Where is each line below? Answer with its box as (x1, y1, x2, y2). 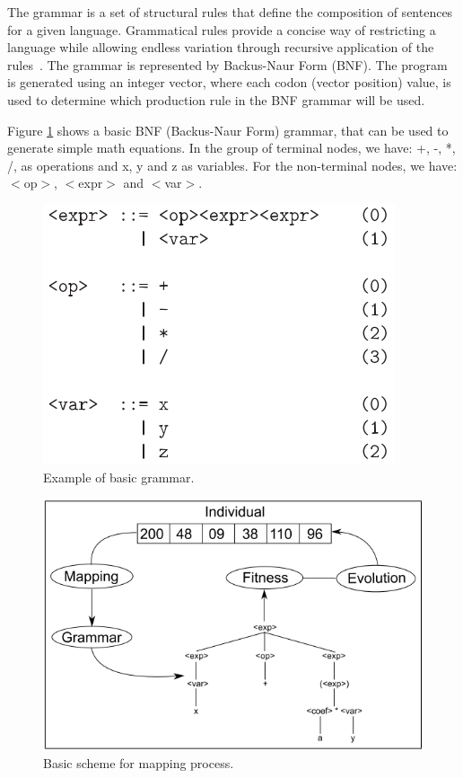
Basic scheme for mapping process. (43, 754, 234, 773)
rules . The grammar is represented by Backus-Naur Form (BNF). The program (7, 55, 448, 74)
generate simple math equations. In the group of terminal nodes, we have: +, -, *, (7, 138, 456, 157)
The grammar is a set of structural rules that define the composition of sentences (7, 3, 453, 21)
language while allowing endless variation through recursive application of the (7, 38, 434, 57)
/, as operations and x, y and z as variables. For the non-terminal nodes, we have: (7, 155, 458, 174)
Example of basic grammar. (43, 467, 195, 486)
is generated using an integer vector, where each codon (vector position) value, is (7, 73, 451, 92)
